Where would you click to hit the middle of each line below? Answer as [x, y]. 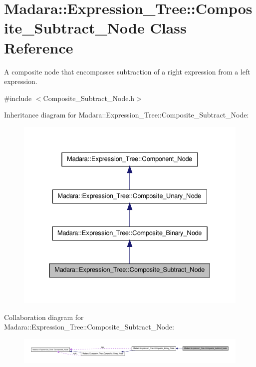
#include [18, 98]
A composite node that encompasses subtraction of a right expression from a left [127, 71]
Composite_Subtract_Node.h [89, 98]
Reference [39, 47]
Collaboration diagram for [44, 317]
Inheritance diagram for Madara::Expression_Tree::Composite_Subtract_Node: [127, 115]
